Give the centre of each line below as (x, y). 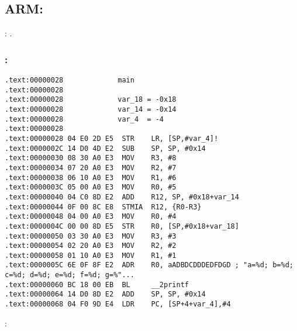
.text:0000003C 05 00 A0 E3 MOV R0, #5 (91, 187)
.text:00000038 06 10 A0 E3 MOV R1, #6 (91, 177)
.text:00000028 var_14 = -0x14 (91, 109)
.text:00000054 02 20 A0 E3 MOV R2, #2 (91, 246)
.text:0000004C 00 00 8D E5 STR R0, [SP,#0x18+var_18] (122, 226)
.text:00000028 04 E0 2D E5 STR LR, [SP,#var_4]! (112, 138)
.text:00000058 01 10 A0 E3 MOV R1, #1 (91, 255)
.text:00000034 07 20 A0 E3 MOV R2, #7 (91, 168)
